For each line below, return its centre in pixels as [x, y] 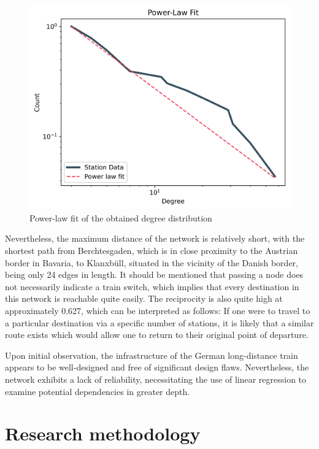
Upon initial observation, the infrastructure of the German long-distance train [152, 355]
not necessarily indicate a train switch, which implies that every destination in [152, 286]
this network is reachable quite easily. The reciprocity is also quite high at [144, 298]
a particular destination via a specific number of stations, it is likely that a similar [159, 322]
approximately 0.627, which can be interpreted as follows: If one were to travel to [158, 310]
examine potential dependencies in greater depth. [98, 391]
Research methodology [103, 433]
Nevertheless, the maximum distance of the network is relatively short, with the [155, 238]
